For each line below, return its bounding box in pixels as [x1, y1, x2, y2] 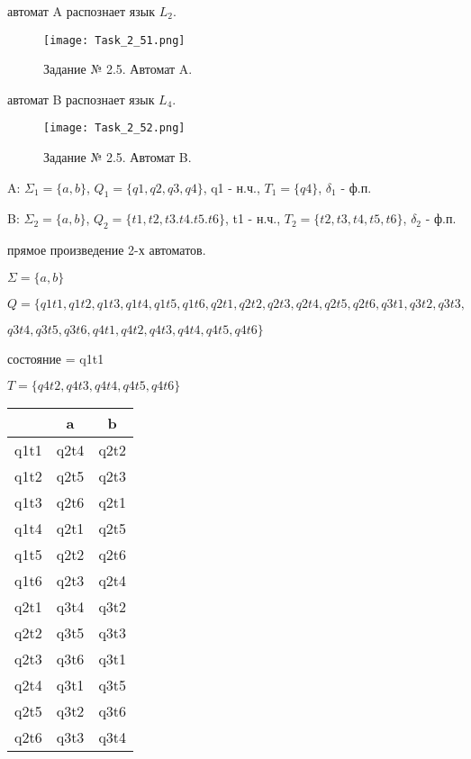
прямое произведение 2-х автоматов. [7, 240, 206, 259]
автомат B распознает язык [7, 89, 155, 108]
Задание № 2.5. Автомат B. [43, 148, 192, 167]
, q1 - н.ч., [203, 177, 260, 196]
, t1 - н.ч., [224, 209, 281, 228]
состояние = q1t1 [7, 348, 104, 367]
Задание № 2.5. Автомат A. [43, 59, 193, 78]
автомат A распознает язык [7, 2, 156, 20]
